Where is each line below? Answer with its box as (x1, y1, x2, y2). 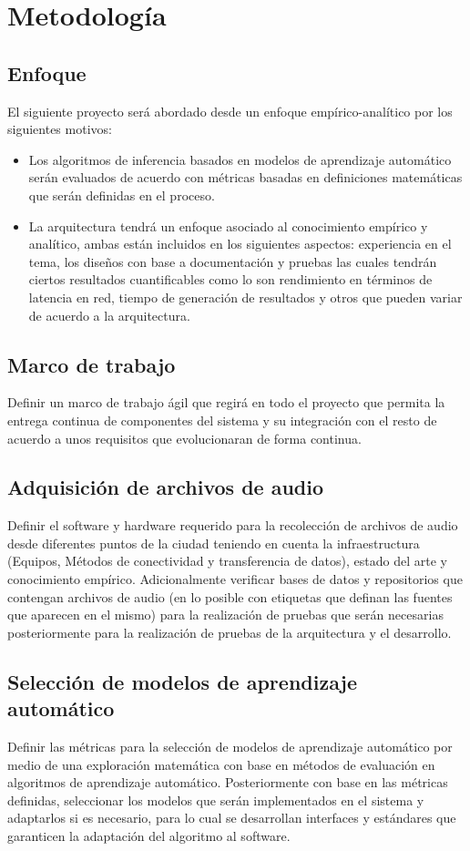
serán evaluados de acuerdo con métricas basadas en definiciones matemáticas (28, 168, 463, 187)
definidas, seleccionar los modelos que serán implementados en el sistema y (7, 790, 424, 809)
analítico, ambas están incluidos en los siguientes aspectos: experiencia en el (28, 234, 452, 253)
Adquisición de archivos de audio (7, 473, 324, 501)
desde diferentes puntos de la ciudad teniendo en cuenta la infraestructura (7, 533, 420, 552)
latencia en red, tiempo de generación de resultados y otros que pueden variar (28, 287, 463, 306)
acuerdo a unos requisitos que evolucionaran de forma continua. (7, 428, 362, 447)
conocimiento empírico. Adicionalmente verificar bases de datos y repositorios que (7, 569, 463, 589)
